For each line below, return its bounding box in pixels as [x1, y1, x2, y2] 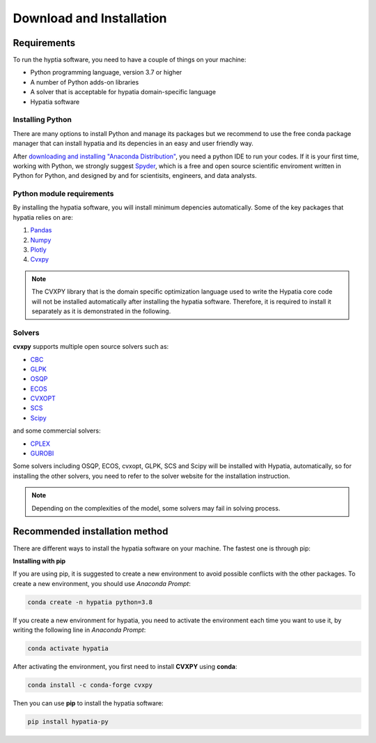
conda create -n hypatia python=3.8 [27, 598, 153, 606]
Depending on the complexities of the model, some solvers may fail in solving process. [31, 504, 281, 512]
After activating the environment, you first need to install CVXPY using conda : [13, 663, 237, 670]
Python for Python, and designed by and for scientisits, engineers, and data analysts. [13, 172, 257, 180]
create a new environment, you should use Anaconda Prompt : [13, 579, 191, 587]
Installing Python [13, 115, 72, 125]
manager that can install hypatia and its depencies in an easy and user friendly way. [13, 140, 253, 148]
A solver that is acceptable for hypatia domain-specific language [30, 88, 216, 96]
